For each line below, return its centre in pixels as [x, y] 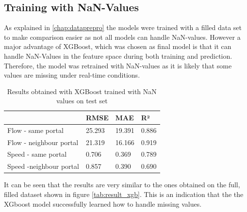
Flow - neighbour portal [43, 142]
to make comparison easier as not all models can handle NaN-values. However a [122, 37]
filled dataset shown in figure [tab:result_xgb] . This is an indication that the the [124, 194]
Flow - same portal [35, 130]
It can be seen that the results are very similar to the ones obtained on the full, [122, 185]
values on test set [82, 101]
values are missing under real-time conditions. [72, 75]
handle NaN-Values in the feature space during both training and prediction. [118, 56]
